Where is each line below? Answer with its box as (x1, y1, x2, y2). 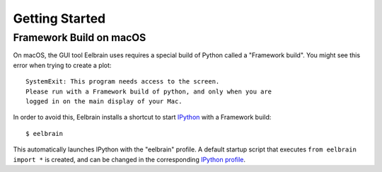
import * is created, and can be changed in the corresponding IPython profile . (13, 155, 246, 164)
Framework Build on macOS (13, 31, 146, 44)
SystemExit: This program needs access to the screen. (25, 78, 220, 86)
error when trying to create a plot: (13, 61, 112, 69)
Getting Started (13, 11, 106, 26)
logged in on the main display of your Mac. (25, 97, 183, 105)
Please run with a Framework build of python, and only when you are (25, 87, 272, 96)
